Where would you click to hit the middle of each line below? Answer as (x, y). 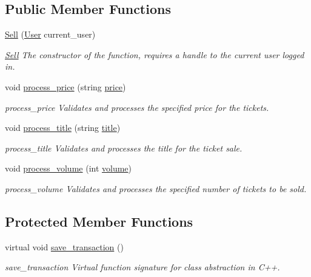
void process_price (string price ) (65, 86)
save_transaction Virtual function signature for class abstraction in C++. (142, 267)
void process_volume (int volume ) (69, 168)
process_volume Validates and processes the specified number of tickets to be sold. (156, 188)
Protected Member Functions (99, 221)
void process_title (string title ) (63, 128)
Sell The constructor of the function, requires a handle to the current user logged (155, 54)
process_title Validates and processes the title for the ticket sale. (124, 148)
